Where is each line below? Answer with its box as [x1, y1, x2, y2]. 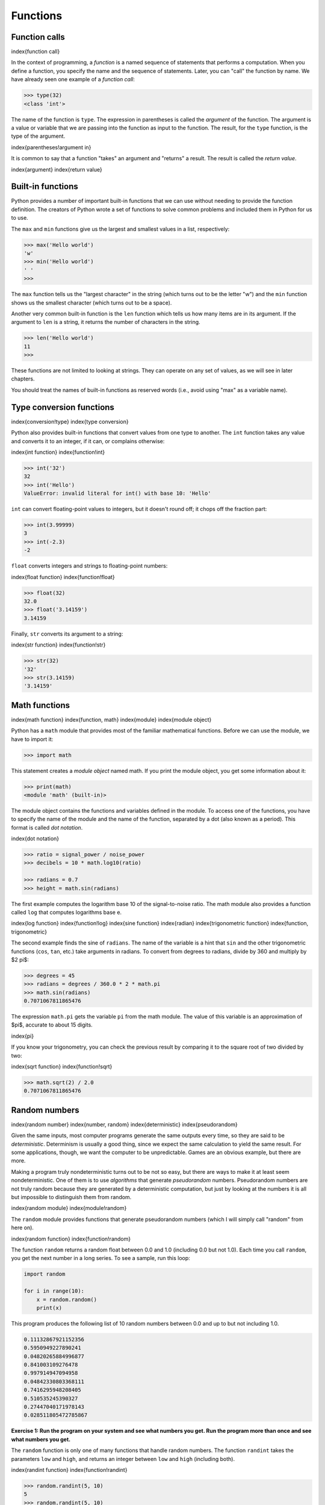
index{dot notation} [11, 835, 60, 842]
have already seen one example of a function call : [11, 76, 135, 83]
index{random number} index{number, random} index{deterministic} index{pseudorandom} [11, 1120, 238, 1128]
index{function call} [11, 48, 60, 55]
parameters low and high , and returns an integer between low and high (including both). [11, 1455, 235, 1462]
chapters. [11, 375, 36, 382]
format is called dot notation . [11, 824, 83, 831]
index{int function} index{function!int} [11, 448, 105, 456]
